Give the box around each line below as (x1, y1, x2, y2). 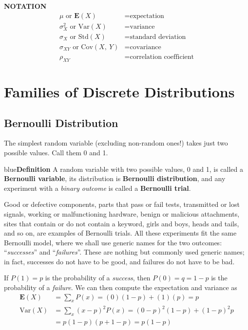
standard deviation (130, 33, 186, 40)
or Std (70, 33, 89, 40)
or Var (70, 23, 90, 30)
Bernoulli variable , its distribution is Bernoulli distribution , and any (4, 173, 226, 183)
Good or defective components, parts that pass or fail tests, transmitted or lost (4, 199, 240, 209)
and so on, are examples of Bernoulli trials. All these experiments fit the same (4, 228, 237, 238)
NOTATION (4, 1, 47, 11)
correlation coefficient (130, 53, 194, 60)
